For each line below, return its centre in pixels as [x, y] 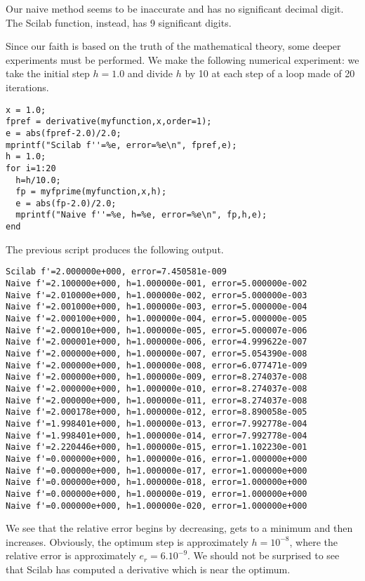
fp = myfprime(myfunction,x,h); [91, 192]
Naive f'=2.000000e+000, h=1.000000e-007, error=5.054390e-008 [157, 353]
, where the [313, 541]
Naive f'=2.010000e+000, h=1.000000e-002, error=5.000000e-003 [157, 295]
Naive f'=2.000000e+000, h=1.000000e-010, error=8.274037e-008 [157, 388]
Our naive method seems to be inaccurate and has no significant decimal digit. [175, 8]
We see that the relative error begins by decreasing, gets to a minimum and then [179, 528]
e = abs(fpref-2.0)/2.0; [64, 133]
